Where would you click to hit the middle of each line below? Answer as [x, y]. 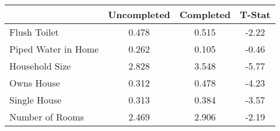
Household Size [40, 66]
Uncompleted [139, 14]
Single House [36, 100]
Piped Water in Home [54, 49]
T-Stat [255, 14]
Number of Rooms [47, 117]
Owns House [35, 83]
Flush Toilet [34, 32]
